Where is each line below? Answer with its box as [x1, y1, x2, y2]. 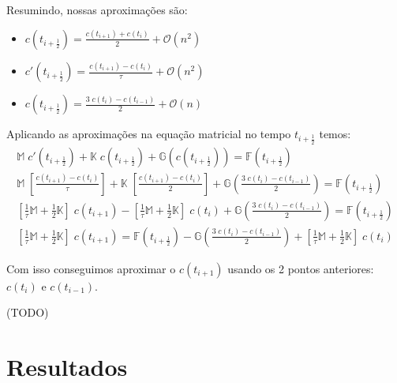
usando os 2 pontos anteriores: [227, 260, 374, 276]
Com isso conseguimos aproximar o [6, 260, 176, 276]
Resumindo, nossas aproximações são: [6, 2, 188, 17]
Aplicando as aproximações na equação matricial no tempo [6, 126, 291, 142]
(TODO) [6, 304, 49, 321]
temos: [319, 126, 351, 142]
